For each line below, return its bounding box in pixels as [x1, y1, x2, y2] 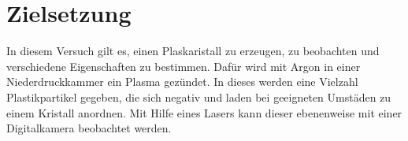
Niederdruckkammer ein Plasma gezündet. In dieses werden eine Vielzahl [6, 73, 358, 90]
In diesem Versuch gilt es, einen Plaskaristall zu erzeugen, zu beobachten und [6, 43, 380, 59]
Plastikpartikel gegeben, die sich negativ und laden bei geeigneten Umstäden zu [6, 88, 391, 105]
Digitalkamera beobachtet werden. [6, 120, 172, 136]
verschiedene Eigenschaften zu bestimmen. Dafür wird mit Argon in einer [6, 58, 361, 74]
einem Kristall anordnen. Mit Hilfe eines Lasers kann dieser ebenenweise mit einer [6, 104, 402, 121]
